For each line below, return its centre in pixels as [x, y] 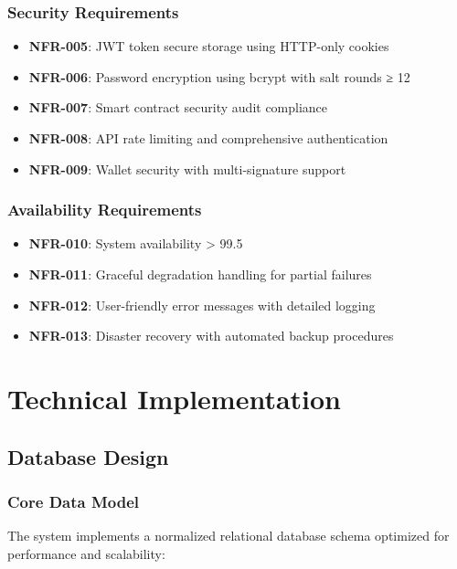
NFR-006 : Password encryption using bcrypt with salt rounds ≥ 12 [219, 76]
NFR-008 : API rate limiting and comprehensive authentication [208, 138]
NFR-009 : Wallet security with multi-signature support [187, 169]
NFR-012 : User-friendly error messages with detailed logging [202, 305]
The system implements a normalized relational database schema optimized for [228, 536]
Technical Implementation [175, 398]
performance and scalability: [86, 553]
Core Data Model [74, 501]
